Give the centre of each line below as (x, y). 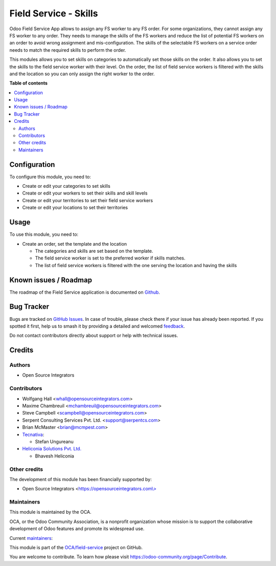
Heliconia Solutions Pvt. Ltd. (52, 449)
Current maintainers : (31, 538)
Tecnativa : (33, 434)
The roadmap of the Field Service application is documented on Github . (85, 292)
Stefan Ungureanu (54, 441)
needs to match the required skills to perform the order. (68, 50)
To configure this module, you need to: (50, 177)
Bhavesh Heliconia (54, 456)
